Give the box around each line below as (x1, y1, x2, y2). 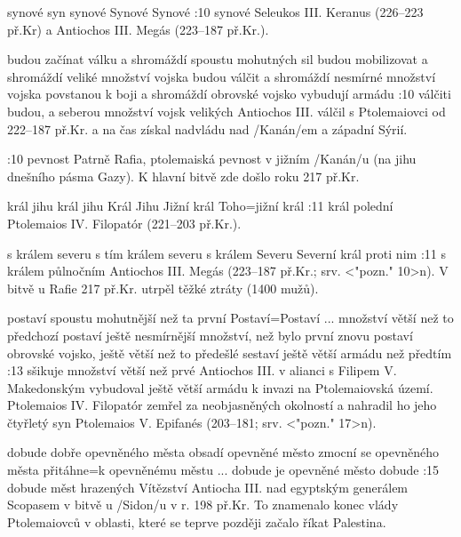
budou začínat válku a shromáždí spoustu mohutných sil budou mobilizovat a (7, 50, 428, 68)
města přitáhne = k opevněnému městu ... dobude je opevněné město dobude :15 (7, 461, 440, 479)
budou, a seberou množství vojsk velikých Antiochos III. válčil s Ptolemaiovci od (7, 101, 446, 120)
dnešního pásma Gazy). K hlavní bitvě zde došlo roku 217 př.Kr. (7, 166, 360, 185)
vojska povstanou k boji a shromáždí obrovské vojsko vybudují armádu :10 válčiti (7, 84, 451, 103)
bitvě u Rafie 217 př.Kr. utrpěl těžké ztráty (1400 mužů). (7, 278, 319, 297)
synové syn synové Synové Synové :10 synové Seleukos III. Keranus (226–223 (7, 3, 424, 20)
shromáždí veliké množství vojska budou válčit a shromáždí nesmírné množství (7, 67, 436, 85)
